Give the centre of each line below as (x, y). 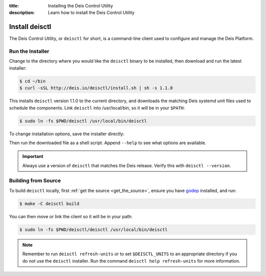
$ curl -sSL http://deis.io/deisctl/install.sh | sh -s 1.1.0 (96, 88)
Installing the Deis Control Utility (81, 6)
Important (33, 157)
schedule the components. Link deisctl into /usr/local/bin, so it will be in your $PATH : (97, 108)
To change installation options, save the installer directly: (67, 134)
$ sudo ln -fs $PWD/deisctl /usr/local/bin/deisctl (83, 121)
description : (22, 13)
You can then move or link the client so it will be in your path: (71, 216)
